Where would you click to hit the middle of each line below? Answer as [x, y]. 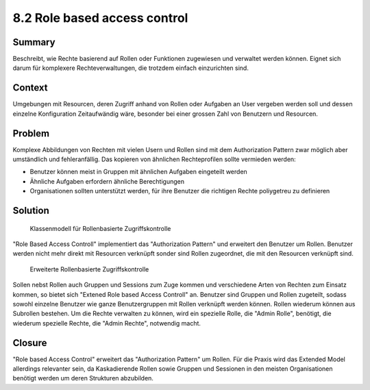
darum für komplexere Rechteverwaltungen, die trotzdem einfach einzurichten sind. [131, 68]
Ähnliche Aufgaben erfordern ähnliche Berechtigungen [107, 181]
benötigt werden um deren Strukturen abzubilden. [83, 378]
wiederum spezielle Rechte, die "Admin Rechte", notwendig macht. [107, 323]
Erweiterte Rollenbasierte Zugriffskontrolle [89, 269]
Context [30, 88]
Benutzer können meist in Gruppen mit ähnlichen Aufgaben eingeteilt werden [139, 172]
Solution [31, 211]
